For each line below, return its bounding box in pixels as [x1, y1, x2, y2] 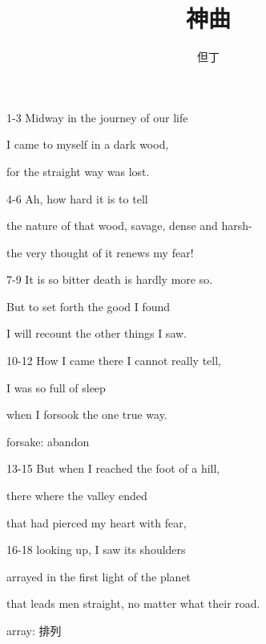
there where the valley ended [6, 487, 147, 504]
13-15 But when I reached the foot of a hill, [6, 460, 220, 477]
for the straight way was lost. [6, 162, 150, 179]
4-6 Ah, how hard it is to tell [6, 190, 148, 207]
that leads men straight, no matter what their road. [6, 595, 260, 612]
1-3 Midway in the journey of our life [6, 109, 188, 125]
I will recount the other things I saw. [6, 325, 187, 342]
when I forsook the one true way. [6, 406, 167, 423]
